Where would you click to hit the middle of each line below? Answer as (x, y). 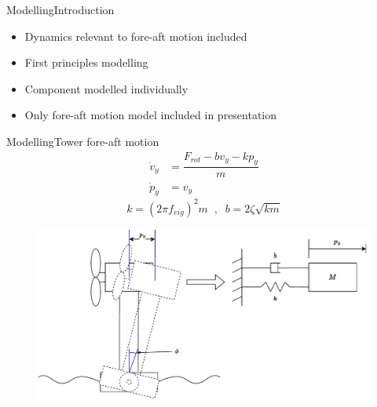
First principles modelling (86, 62)
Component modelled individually (106, 88)
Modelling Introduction (60, 9)
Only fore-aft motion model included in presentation (151, 115)
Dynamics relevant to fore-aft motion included (136, 36)
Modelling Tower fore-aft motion (83, 141)
